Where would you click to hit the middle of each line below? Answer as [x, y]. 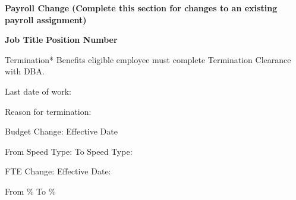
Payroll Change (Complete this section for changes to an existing [141, 8]
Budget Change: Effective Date [61, 131]
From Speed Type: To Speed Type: [69, 151]
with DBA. [25, 71]
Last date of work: [38, 91]
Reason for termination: [48, 111]
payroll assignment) [46, 19]
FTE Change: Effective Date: [58, 171]
